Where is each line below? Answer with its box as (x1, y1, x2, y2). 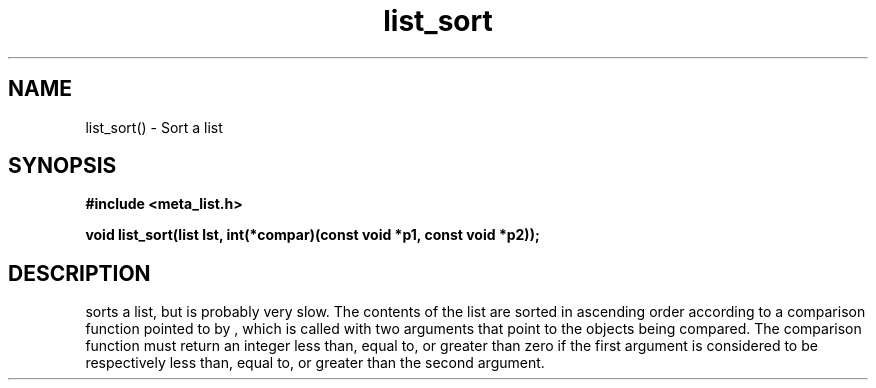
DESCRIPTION (8, 260, 151, 286)
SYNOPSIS (8, 153, 117, 179)
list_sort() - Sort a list (85, 118, 223, 136)
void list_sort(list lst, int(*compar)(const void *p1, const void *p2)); (85, 226, 540, 244)
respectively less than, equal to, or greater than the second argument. (85, 354, 545, 372)
